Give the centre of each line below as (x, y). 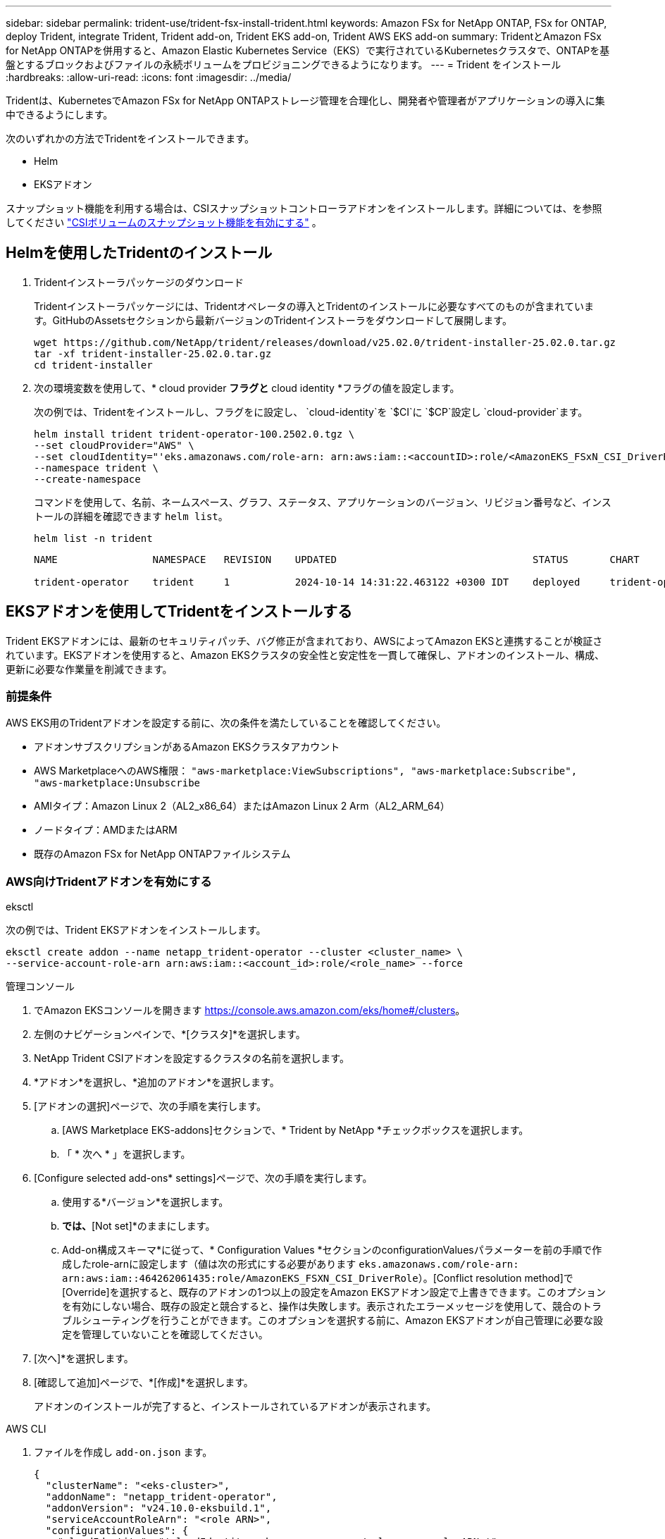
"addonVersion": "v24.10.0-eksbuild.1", (159, 1508)
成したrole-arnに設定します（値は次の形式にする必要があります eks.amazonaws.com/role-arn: (291, 1264)
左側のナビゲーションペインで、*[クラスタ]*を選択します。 (170, 1034)
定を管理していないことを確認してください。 (165, 1335)
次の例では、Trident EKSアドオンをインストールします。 (136, 930)
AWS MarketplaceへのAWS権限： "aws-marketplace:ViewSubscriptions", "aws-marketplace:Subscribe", (306, 771)
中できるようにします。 (60, 115)
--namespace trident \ (97, 468)
